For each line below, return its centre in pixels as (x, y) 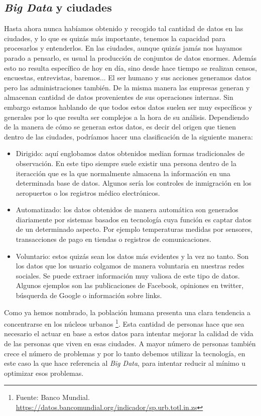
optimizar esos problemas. (44, 373)
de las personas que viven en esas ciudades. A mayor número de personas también (130, 343)
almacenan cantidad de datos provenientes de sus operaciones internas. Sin (119, 97)
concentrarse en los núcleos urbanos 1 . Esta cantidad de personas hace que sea (124, 323)
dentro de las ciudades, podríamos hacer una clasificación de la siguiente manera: (128, 136)
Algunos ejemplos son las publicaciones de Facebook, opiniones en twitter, (130, 285)
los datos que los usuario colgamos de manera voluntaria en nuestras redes (130, 266)
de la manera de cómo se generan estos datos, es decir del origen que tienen (120, 127)
